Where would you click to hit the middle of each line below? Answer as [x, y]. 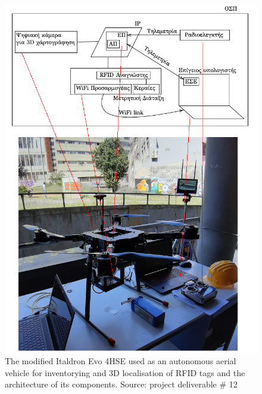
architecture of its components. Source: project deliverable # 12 [121, 384]
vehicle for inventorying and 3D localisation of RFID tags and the [125, 372]
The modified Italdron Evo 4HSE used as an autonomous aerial [121, 361]
